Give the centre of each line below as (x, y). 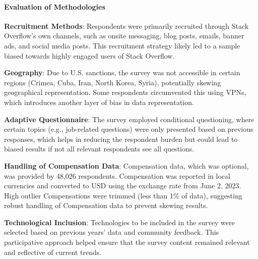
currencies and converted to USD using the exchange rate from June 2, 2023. (123, 186)
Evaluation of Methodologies (55, 6)
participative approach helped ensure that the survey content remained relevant (127, 242)
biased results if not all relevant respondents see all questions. (99, 149)
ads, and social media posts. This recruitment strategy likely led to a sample (122, 45)
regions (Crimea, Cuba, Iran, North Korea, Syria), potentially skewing (113, 82)
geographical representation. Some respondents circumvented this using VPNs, (125, 92)
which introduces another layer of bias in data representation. (99, 102)
